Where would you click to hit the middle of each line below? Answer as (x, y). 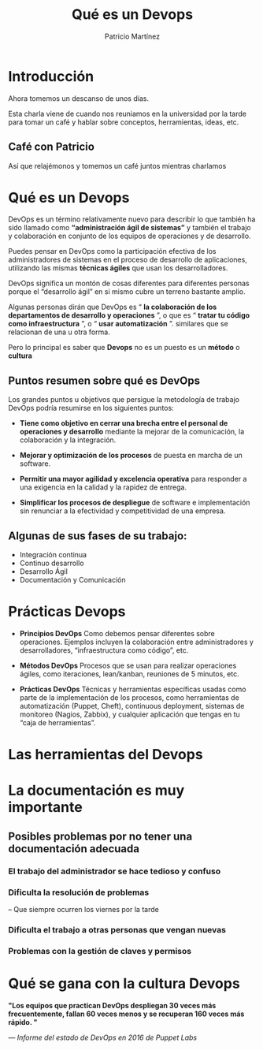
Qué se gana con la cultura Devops (124, 984)
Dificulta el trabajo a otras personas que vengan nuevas (117, 929)
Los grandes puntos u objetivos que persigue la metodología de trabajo (124, 400)
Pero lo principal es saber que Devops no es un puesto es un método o (124, 348)
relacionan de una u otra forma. (59, 332)
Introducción (51, 76)
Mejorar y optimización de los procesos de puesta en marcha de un (131, 456)
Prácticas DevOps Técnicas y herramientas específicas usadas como (133, 689)
